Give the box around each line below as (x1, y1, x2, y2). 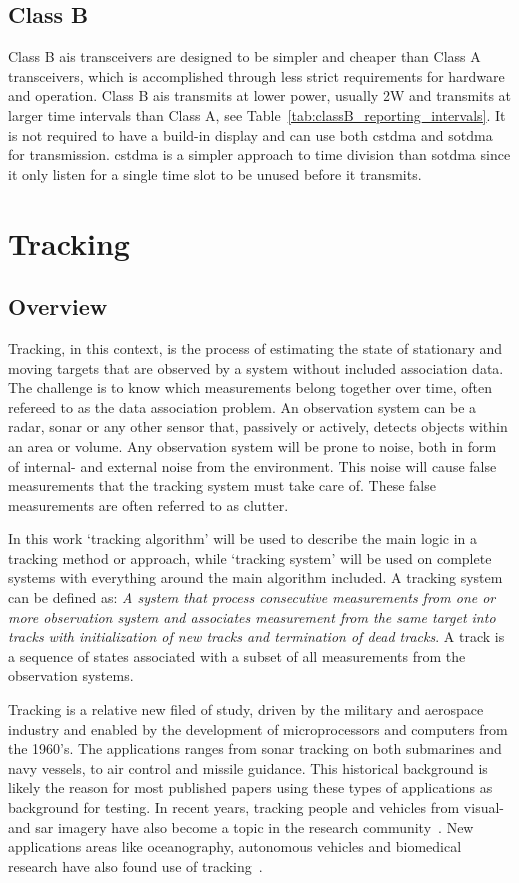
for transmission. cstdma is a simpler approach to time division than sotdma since (8, 144, 511, 165)
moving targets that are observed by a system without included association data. (8, 357, 504, 378)
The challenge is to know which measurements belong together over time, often (8, 377, 493, 398)
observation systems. (8, 665, 134, 686)
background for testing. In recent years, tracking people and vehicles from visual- (8, 797, 504, 817)
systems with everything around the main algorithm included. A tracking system (8, 567, 503, 588)
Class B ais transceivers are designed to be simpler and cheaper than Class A (8, 46, 481, 67)
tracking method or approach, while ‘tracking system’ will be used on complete (8, 547, 492, 568)
